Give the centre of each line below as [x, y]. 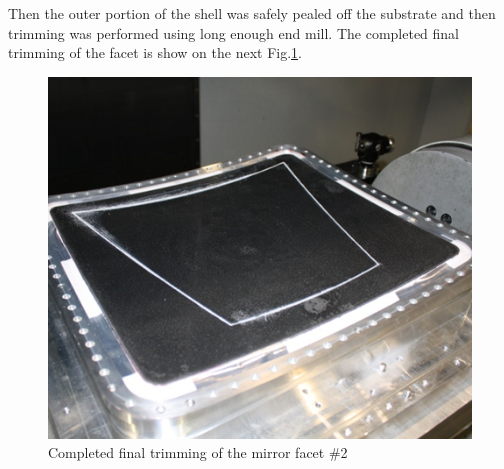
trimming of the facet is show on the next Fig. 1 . [155, 52]
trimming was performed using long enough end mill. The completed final [234, 32]
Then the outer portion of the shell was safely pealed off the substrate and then [252, 13]
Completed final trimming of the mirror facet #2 [198, 452]
